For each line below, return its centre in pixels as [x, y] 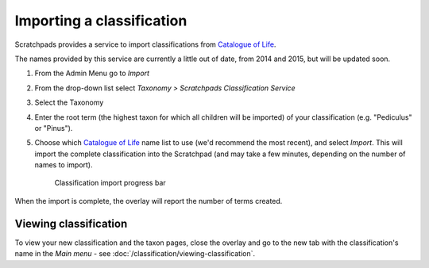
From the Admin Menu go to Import [92, 73]
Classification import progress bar [110, 183]
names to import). [64, 165]
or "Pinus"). [54, 128]
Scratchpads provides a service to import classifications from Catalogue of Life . [145, 44]
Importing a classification [101, 21]
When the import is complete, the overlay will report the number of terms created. [149, 201]
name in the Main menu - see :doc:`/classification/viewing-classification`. [135, 254]
